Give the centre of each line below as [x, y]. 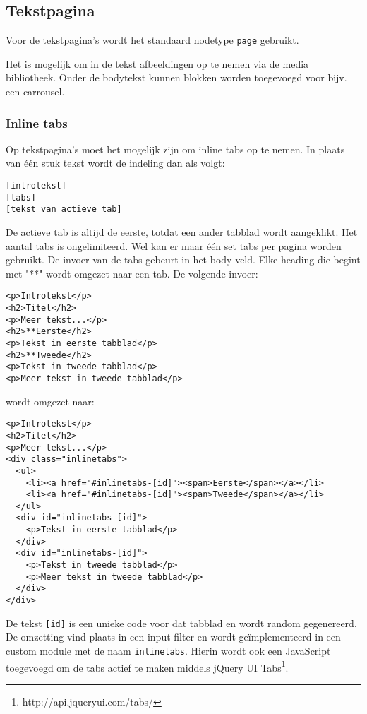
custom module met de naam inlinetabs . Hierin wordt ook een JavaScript [168, 650]
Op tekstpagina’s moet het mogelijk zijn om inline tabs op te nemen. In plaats [175, 149]
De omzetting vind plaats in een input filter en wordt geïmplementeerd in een [173, 637]
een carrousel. [35, 91]
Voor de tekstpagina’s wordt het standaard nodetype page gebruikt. [152, 40]
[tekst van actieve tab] [64, 209]
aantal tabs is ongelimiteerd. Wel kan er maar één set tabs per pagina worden [174, 245]
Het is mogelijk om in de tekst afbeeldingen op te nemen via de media [157, 63]
